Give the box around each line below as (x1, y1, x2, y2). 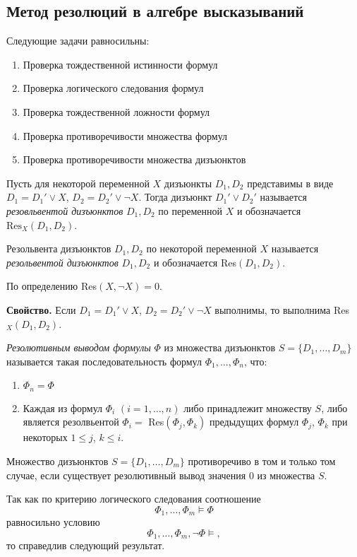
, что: (243, 353, 267, 368)
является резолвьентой (23, 414, 119, 429)
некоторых (23, 430, 68, 445)
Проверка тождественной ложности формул (23, 104, 210, 119)
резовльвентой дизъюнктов (6, 203, 123, 218)
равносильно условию (6, 515, 100, 529)
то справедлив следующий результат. (6, 538, 165, 553)
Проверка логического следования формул (23, 81, 204, 95)
